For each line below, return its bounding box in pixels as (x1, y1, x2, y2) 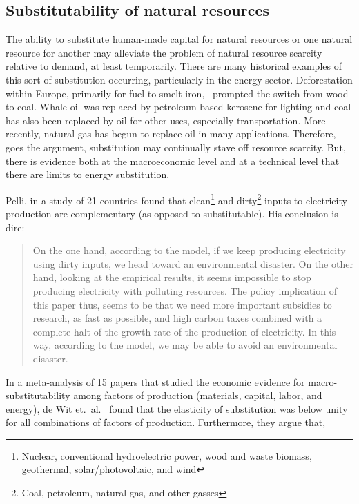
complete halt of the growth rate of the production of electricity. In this (32, 324, 336, 338)
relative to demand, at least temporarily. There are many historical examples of (6, 59, 342, 73)
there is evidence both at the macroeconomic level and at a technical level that (6, 153, 340, 168)
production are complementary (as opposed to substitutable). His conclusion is (6, 206, 338, 220)
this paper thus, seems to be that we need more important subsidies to (32, 297, 332, 311)
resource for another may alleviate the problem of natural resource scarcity (6, 45, 322, 59)
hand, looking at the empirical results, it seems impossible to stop (32, 270, 311, 284)
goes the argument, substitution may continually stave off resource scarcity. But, (6, 139, 346, 154)
